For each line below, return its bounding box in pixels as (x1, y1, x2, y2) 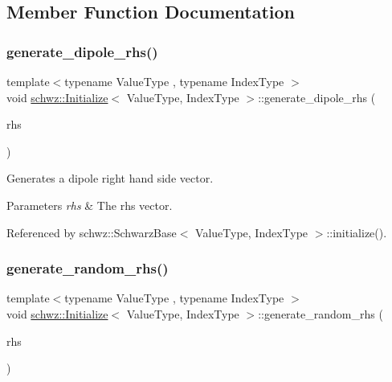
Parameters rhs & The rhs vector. (6, 196, 173, 213)
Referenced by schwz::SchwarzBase (6, 224, 177, 240)
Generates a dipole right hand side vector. (6, 170, 214, 187)
